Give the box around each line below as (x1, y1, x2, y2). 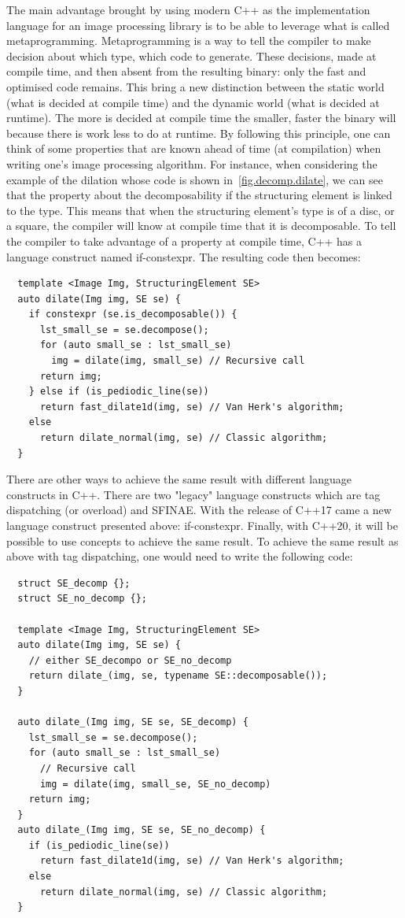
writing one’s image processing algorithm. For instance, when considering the (6, 155, 377, 172)
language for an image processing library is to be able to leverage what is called (6, 17, 390, 33)
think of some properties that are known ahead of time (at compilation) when (6, 140, 381, 157)
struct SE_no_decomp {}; (17, 593, 147, 605)
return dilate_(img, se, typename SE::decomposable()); (28, 670, 328, 682)
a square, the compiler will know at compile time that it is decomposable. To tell (6, 217, 396, 234)
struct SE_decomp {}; (17, 577, 131, 589)
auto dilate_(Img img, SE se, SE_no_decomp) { (17, 824, 266, 836)
